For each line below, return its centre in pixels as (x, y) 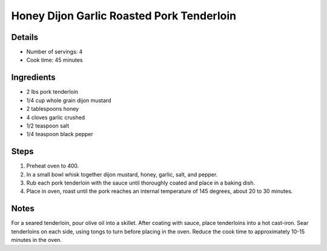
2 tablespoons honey (53, 109)
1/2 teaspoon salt (48, 125)
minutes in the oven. (36, 240)
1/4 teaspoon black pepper (60, 134)
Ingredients (33, 78)
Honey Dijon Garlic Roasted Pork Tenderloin (124, 16)
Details (25, 37)
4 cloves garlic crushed (56, 117)
